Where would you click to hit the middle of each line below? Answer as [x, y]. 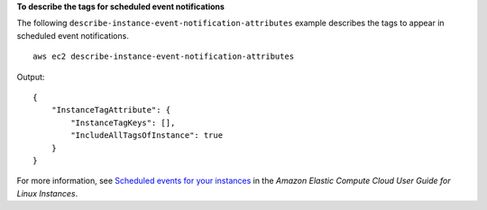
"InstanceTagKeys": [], [123, 123]
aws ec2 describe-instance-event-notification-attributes [164, 57]
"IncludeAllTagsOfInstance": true [147, 136]
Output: [31, 77]
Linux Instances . [47, 193]
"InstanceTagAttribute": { [111, 110]
